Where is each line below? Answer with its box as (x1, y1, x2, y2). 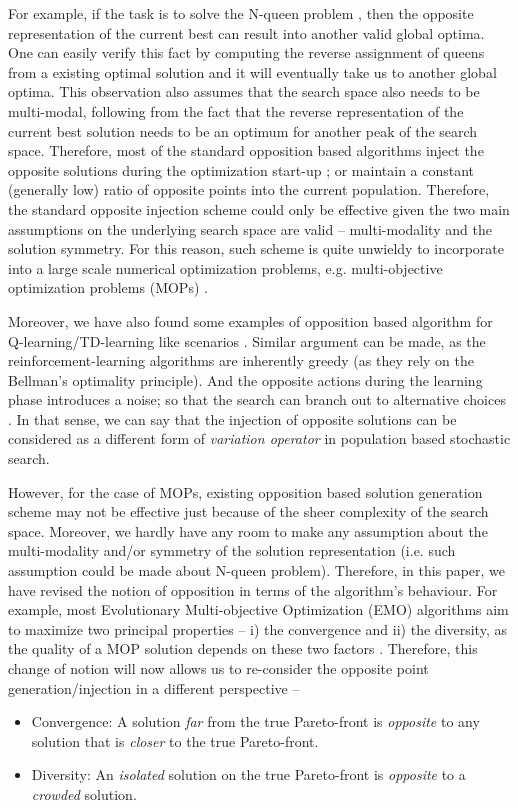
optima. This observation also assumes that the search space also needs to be (8, 81, 480, 102)
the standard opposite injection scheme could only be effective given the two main (8, 198, 510, 219)
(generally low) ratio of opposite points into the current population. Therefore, (8, 179, 490, 200)
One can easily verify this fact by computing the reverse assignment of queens (8, 42, 485, 63)
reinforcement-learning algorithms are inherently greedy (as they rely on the (8, 350, 474, 371)
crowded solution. (31, 783, 137, 804)
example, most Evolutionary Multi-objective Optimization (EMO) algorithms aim (8, 599, 509, 620)
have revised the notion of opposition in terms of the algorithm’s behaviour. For (8, 579, 498, 600)
